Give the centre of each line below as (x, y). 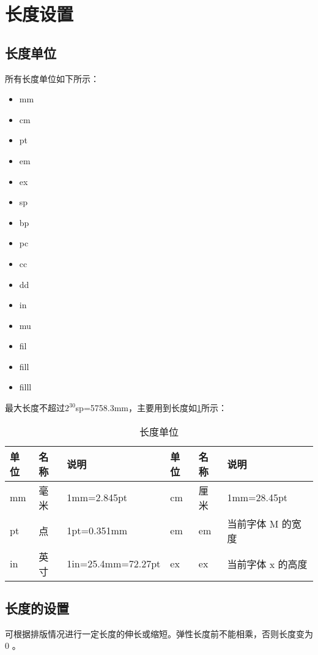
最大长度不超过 (35, 408)
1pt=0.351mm (97, 531)
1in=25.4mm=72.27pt (114, 564)
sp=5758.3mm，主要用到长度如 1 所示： (151, 408)
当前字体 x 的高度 (267, 564)
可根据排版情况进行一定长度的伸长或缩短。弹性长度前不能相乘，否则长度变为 (159, 633)
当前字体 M (253, 523)
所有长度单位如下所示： (52, 78)
